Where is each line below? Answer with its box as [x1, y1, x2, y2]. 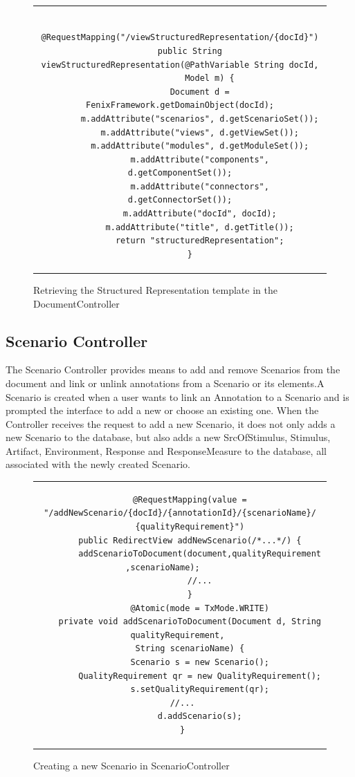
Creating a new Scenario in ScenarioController [33, 758, 230, 773]
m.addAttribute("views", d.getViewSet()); [100, 127, 299, 138]
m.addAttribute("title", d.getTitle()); [105, 222, 294, 232]
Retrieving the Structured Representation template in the [33, 282, 277, 297]
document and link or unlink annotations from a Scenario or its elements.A [6, 375, 325, 390]
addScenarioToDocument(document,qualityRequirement [78, 549, 322, 559]
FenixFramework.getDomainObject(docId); [85, 100, 275, 111]
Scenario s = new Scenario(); [130, 657, 269, 667]
